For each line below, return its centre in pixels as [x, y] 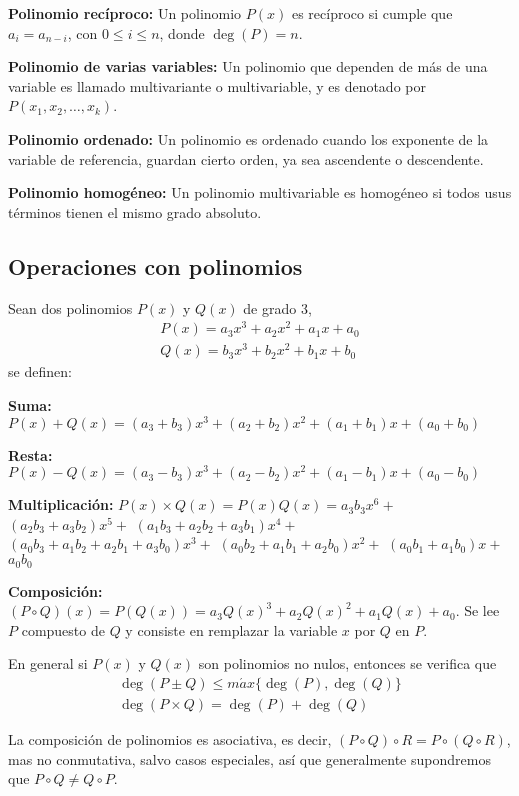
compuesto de [63, 629]
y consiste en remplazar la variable [231, 629]
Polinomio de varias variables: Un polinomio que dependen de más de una [248, 66]
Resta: [30, 454]
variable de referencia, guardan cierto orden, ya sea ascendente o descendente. [246, 158]
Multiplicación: [61, 504]
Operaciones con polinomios [155, 265]
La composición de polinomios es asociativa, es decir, [170, 738]
